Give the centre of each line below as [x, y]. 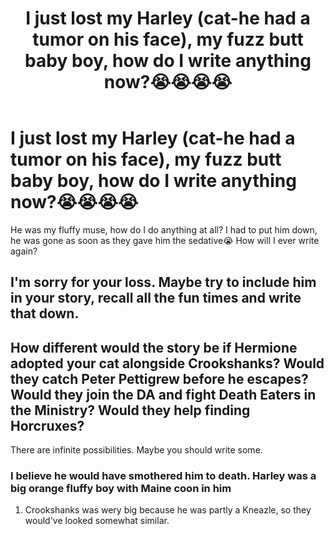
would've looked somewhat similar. [97, 521]
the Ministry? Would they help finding [130, 410]
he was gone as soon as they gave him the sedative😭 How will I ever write [165, 240]
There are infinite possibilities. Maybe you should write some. [136, 450]
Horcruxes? [47, 425]
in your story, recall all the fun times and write [156, 298]
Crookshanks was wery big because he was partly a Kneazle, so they [168, 510]
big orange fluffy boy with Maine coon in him [121, 489]
